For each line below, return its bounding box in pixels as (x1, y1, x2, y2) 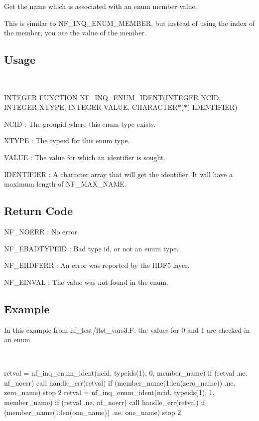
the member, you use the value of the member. (4, 27, 146, 38)
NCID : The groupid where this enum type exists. (4, 118, 156, 129)
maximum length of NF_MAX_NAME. (4, 179, 127, 189)
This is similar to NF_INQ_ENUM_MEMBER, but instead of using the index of (4, 17, 255, 28)
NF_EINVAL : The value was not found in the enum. (4, 276, 169, 287)
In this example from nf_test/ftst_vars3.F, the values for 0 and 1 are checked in (4, 324, 250, 335)
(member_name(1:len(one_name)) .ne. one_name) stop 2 (4, 407, 181, 417)
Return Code (4, 203, 73, 218)
